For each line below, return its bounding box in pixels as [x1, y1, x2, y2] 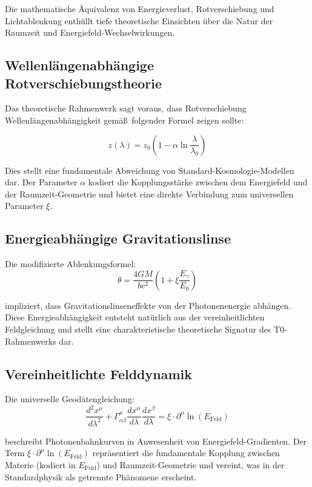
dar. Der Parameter [5, 176, 78, 188]
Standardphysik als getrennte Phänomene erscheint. [5, 470, 197, 483]
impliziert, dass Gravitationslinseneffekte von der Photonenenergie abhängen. [5, 299, 291, 311]
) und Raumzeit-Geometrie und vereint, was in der [96, 459, 285, 471]
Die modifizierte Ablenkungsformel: [5, 257, 136, 270]
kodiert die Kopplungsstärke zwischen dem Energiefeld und [88, 176, 308, 188]
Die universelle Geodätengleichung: [5, 393, 134, 405]
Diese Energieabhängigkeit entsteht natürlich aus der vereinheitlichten [5, 311, 265, 323]
